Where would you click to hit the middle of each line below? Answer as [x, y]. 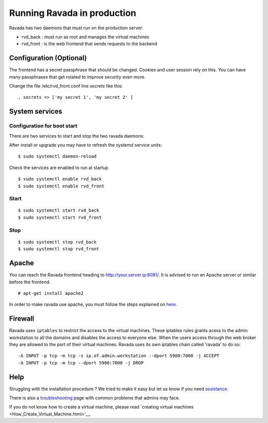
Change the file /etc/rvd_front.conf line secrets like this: [66, 86]
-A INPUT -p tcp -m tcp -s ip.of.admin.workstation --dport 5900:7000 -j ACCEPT [119, 356]
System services [36, 112]
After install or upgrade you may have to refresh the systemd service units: [86, 145]
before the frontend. [30, 282]
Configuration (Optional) [48, 58]
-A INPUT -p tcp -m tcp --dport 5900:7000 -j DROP [81, 363]
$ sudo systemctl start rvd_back [59, 211]
